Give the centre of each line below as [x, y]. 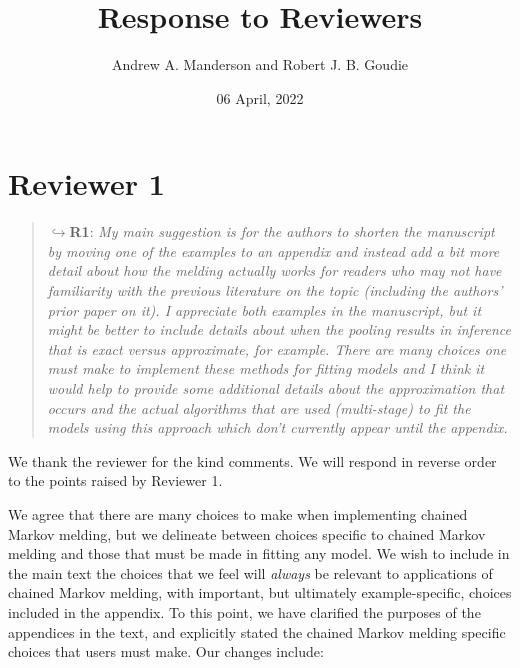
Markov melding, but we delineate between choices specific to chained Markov [247, 533]
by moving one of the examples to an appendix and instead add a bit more [273, 250]
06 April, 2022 [260, 97]
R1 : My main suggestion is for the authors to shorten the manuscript [282, 231]
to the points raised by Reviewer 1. [115, 480]
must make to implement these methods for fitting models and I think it [266, 368]
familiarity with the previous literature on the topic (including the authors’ [275, 290]
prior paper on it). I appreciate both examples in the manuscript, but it [264, 309]
